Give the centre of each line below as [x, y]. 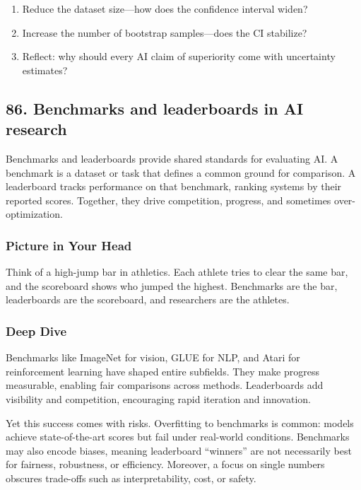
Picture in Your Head [69, 245]
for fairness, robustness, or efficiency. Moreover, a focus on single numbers [165, 464]
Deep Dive [36, 331]
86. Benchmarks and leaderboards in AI [155, 108]
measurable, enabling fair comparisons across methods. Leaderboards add [165, 385]
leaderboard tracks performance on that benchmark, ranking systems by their [174, 186]
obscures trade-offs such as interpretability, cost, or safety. [131, 478]
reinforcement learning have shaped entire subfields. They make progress [162, 371]
